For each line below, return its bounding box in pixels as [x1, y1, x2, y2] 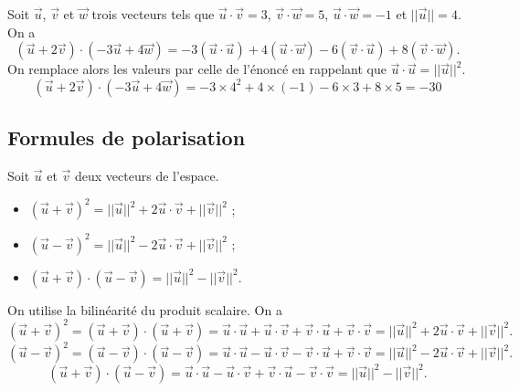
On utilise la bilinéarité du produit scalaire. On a [7, 300, 282, 319]
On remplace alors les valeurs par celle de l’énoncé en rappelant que [7, 59, 387, 79]
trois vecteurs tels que [91, 5, 215, 23]
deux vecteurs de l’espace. [75, 165, 219, 185]
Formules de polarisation [7, 123, 246, 152]
